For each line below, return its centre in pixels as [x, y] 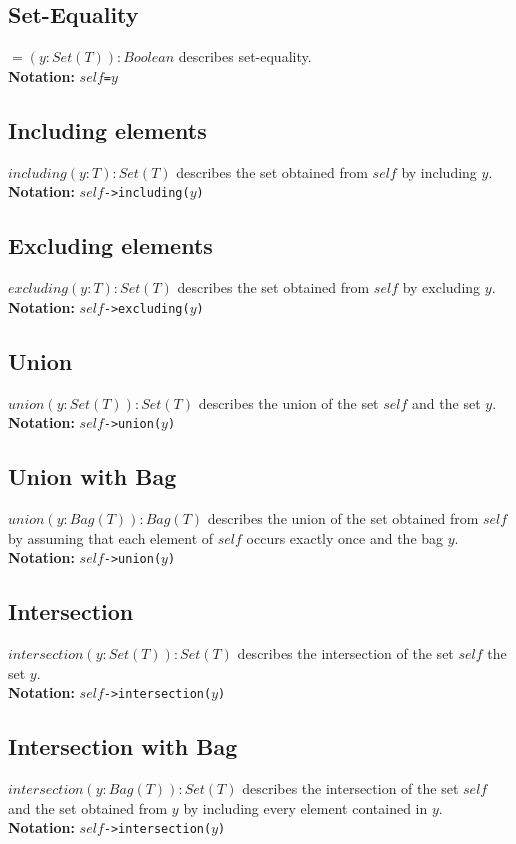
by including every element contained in [305, 807]
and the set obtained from [88, 807]
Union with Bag [92, 476]
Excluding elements [110, 245]
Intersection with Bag [123, 746]
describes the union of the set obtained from [343, 518]
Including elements [107, 129]
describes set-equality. [245, 56]
